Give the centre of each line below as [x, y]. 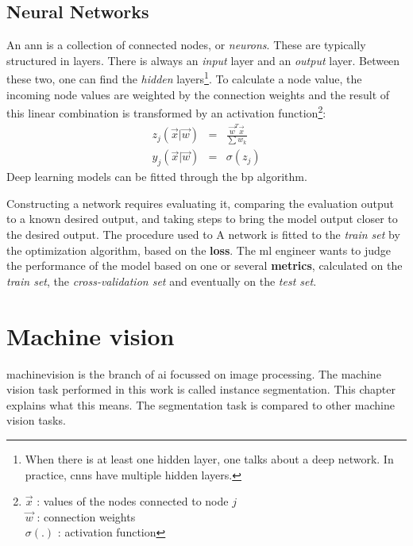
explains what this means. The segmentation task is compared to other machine [201, 404]
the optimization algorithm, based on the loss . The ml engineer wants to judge [199, 250]
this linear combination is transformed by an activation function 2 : [166, 112]
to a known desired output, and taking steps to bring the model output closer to [202, 219]
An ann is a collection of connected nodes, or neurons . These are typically [186, 45]
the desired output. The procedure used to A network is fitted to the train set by [203, 235]
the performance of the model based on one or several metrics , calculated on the [205, 265]
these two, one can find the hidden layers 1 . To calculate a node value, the [184, 78]
